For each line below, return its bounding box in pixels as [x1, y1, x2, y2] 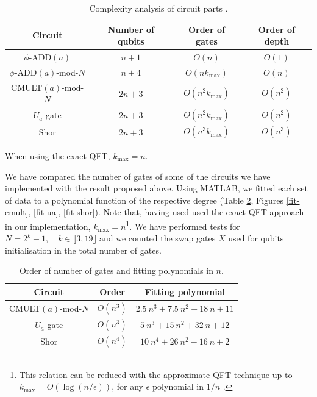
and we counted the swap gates [99, 232, 216, 245]
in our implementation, [5, 220, 91, 232]
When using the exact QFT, [5, 149, 110, 162]
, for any [112, 380, 143, 393]
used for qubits [228, 232, 284, 245]
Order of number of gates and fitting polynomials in [19, 264, 213, 277]
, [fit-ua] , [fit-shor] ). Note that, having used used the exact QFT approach [28, 206, 304, 218]
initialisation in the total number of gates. [5, 243, 162, 256]
